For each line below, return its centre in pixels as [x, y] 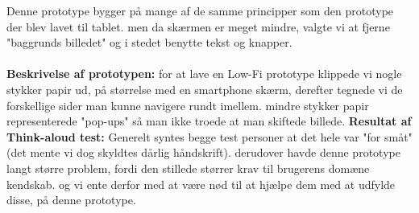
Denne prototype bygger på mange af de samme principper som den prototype [200, 10]
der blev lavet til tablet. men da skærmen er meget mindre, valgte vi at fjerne [198, 26]
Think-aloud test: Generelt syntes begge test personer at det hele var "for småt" [209, 136]
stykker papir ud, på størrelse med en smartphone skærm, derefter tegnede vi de [205, 89]
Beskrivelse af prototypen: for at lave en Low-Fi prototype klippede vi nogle [204, 74]
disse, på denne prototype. [71, 200]
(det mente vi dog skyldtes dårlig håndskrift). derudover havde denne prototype [203, 152]
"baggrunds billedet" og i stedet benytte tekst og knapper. [149, 42]
